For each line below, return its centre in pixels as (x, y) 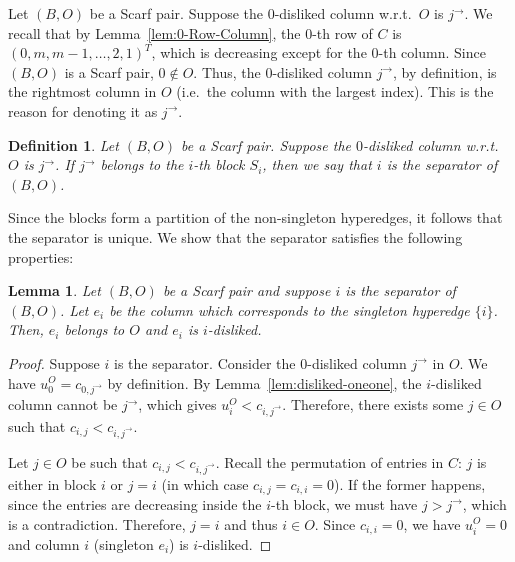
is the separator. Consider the (204, 362)
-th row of (342, 32)
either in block (52, 483)
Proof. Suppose (54, 362)
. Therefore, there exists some (373, 404)
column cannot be (63, 404)
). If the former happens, (410, 483)
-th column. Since (432, 52)
